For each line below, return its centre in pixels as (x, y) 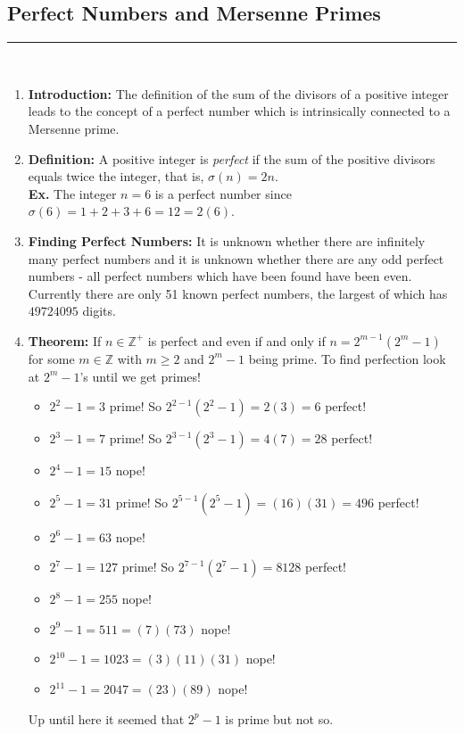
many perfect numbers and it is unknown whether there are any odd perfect (236, 258)
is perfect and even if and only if (236, 340)
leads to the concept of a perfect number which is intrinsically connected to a (239, 111)
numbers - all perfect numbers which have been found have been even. (220, 276)
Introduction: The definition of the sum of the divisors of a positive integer (238, 93)
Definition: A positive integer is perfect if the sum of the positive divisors (232, 158)
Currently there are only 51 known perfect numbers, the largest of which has (238, 293)
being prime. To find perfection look (347, 358)
